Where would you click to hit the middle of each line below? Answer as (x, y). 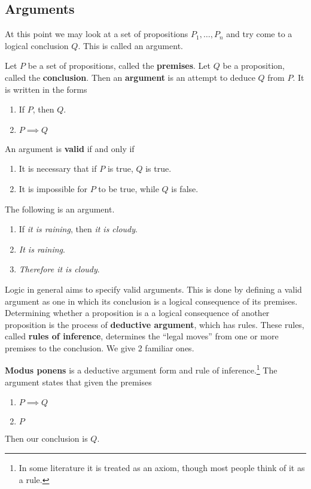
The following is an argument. (60, 209)
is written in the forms (46, 89)
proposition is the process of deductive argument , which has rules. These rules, (155, 324)
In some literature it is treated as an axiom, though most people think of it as (162, 467)
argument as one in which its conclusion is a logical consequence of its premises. (151, 301)
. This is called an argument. (130, 45)
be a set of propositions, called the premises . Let (119, 66)
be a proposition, (254, 66)
